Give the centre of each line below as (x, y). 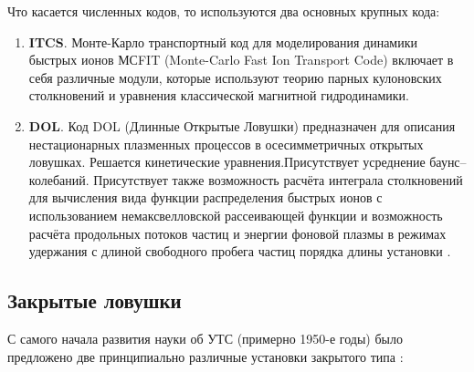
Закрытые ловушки (95, 300)
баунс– (448, 162)
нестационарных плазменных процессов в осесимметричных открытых (226, 144)
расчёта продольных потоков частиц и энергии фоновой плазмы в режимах (237, 233)
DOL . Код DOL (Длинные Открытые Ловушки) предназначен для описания (242, 125)
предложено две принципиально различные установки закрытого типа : (205, 356)
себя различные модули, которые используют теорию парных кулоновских (235, 77)
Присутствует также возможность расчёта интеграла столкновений (278, 179)
